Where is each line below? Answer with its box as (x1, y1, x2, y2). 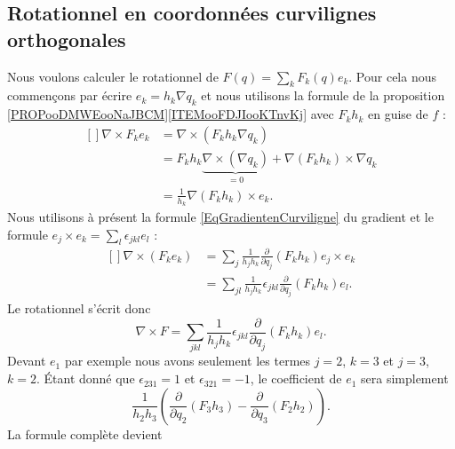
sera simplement (361, 369, 449, 388)
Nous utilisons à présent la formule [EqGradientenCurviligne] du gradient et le (7, 208, 434, 226)
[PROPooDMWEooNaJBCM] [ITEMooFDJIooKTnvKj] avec (7, 105, 334, 123)
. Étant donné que (36, 369, 135, 388)
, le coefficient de (250, 369, 342, 388)
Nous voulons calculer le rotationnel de (7, 67, 219, 85)
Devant (7, 351, 46, 370)
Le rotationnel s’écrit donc (7, 299, 151, 318)
